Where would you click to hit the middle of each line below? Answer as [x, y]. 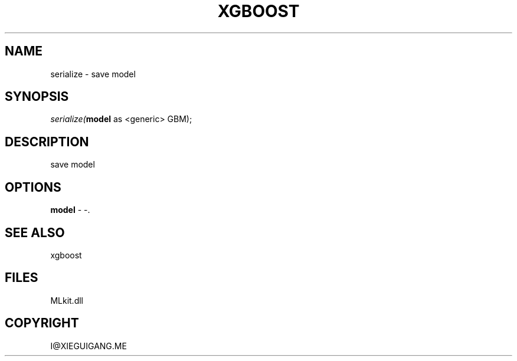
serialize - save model [93, 74]
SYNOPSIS [37, 97]
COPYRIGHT [42, 323]
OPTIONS [33, 187]
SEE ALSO [35, 232]
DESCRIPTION [47, 142]
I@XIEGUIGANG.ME [89, 346]
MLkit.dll [67, 300]
